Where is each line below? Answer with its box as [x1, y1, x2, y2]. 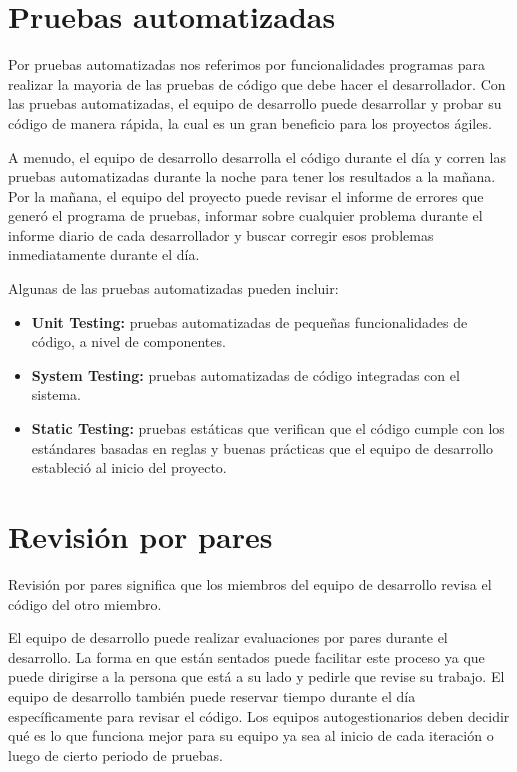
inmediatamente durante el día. [8, 244, 200, 265]
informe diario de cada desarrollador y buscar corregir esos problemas [8, 224, 434, 245]
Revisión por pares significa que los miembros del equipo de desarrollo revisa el [8, 573, 492, 594]
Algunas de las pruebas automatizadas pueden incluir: [8, 278, 339, 299]
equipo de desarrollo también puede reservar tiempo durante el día [8, 685, 416, 706]
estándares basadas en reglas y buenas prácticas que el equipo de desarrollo [31, 437, 494, 458]
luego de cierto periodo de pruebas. [8, 744, 223, 765]
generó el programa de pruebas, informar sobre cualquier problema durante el [8, 205, 483, 226]
